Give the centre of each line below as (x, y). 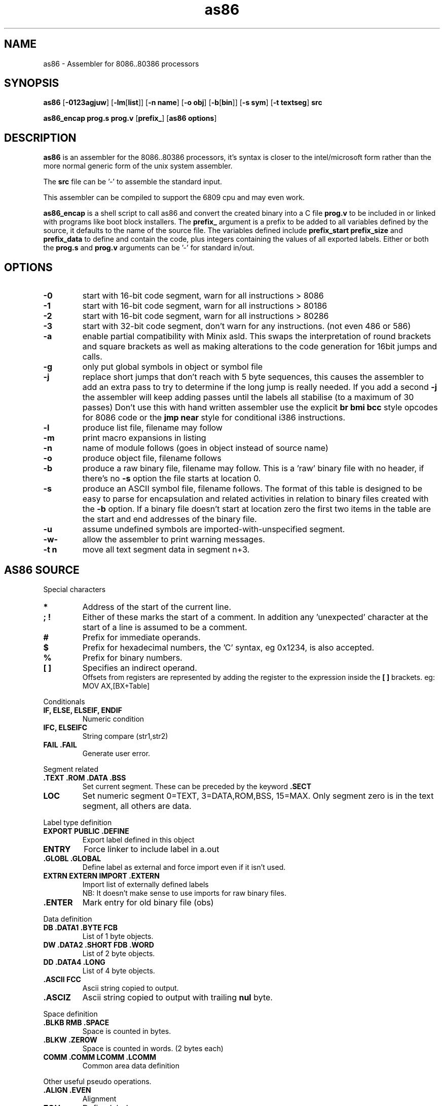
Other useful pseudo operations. (97, 1081)
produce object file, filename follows (152, 458)
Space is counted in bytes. (127, 1031)
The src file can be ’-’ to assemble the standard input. (133, 182)
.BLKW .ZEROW (70, 1039)
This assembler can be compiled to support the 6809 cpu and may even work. (174, 198)
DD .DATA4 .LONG (74, 962)
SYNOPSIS (32, 83)
